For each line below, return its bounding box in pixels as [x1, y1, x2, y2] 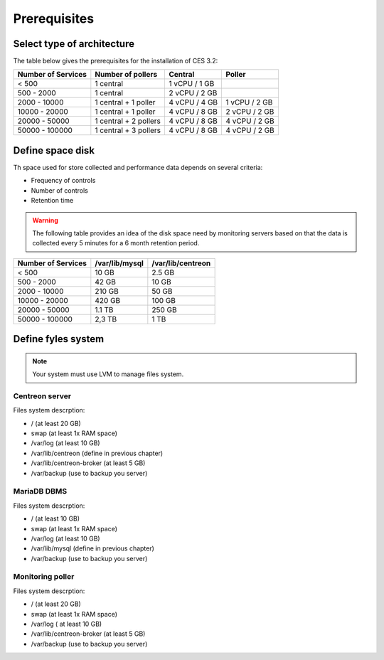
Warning [32, 215, 58, 224]
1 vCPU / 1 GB [168, 79, 215, 89]
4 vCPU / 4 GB [168, 97, 218, 107]
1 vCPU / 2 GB [225, 97, 273, 107]
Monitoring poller [13, 572, 75, 582]
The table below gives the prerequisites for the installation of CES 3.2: [13, 57, 218, 65]
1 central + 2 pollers [95, 116, 161, 126]
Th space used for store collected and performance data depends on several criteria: [13, 163, 263, 171]
